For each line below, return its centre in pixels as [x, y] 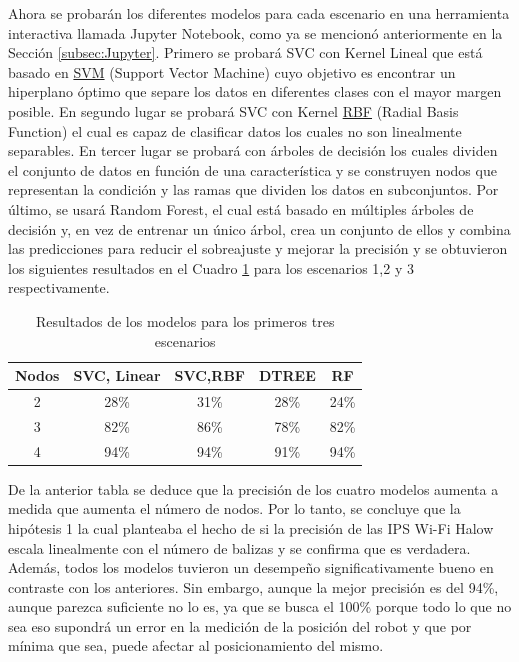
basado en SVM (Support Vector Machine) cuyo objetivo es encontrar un [232, 71]
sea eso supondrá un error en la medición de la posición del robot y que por [240, 625]
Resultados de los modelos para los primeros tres [185, 320]
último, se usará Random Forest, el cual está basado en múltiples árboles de [241, 208]
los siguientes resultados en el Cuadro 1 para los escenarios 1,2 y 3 [211, 267]
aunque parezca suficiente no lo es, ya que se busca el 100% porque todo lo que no [260, 606]
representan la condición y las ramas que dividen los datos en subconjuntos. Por [253, 189]
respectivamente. [59, 287]
